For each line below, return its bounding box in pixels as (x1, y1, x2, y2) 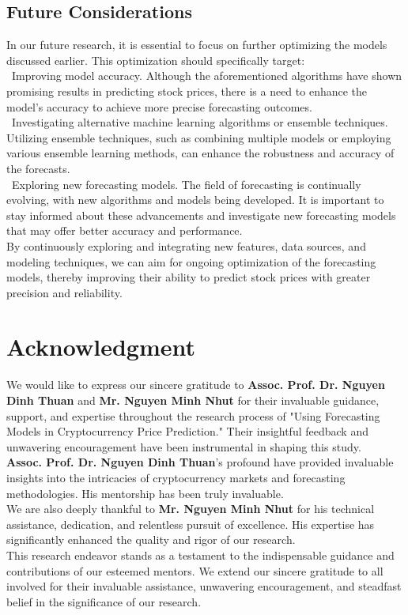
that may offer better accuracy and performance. (6, 222, 243, 239)
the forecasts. (6, 160, 70, 176)
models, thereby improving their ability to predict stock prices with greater (6, 269, 371, 285)
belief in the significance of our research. (6, 593, 202, 609)
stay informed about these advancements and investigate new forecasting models (6, 206, 396, 223)
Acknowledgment (6, 330, 195, 363)
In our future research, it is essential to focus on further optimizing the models (6, 36, 387, 53)
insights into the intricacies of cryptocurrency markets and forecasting (6, 469, 346, 485)
